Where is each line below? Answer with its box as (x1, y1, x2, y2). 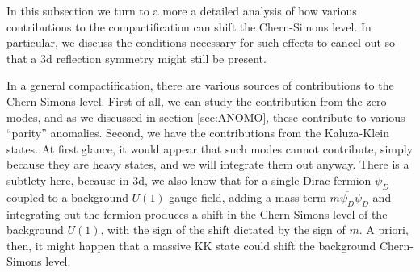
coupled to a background (6, 188, 128, 205)
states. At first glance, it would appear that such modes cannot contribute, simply (6, 140, 414, 157)
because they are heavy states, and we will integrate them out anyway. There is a (6, 156, 409, 173)
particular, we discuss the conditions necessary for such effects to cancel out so (6, 34, 396, 51)
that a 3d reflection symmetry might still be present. (6, 49, 267, 66)
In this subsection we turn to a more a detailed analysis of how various (6, 2, 357, 19)
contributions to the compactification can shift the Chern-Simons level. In (6, 18, 372, 35)
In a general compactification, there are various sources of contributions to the (6, 77, 394, 94)
